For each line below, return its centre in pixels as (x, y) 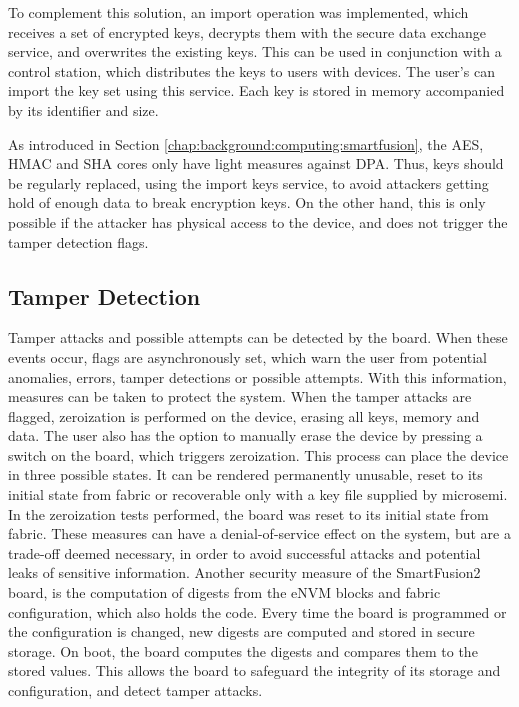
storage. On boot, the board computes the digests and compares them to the (243, 650)
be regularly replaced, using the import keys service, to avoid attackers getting (248, 182)
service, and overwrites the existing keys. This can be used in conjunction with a (255, 51)
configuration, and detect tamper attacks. (135, 690)
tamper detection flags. (78, 241)
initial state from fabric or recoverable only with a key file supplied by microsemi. (258, 494)
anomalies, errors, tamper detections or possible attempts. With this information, (257, 376)
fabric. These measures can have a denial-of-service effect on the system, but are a (259, 533)
